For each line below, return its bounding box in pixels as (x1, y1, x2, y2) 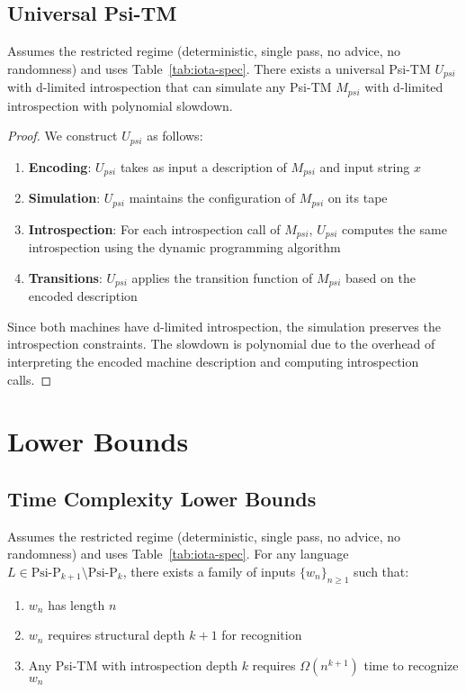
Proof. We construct (7, 126, 118, 145)
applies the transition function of (131, 268, 313, 287)
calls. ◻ (7, 369, 52, 388)
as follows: (147, 126, 203, 145)
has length (48, 595, 105, 614)
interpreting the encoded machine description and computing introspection (7, 351, 419, 370)
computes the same (342, 219, 447, 238)
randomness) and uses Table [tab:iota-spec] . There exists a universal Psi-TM (7, 59, 431, 77)
